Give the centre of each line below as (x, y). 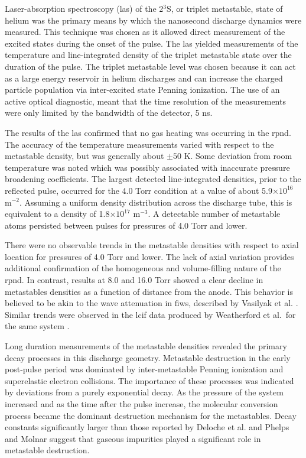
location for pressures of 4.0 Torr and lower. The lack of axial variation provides (149, 256)
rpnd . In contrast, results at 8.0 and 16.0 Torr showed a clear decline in (134, 280)
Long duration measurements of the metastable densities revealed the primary (146, 346)
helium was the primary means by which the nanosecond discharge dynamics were (153, 20)
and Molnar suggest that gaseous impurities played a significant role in (133, 438)
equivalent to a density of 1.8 (57, 214)
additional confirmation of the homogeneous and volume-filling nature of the (143, 268)
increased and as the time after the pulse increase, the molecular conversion (141, 404)
